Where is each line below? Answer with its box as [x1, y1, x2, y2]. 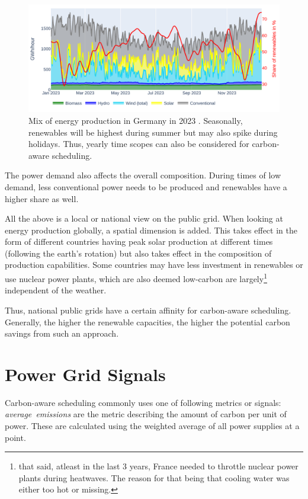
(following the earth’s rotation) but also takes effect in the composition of [5, 247, 272, 259]
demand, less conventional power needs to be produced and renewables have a [5, 180, 287, 193]
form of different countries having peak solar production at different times [5, 235, 273, 248]
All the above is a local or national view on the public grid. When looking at [5, 212, 283, 225]
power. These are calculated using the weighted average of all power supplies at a [5, 420, 300, 432]
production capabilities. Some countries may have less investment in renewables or [5, 258, 303, 271]
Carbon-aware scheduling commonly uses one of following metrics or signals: [5, 396, 281, 408]
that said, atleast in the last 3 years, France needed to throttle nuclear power [18, 460, 299, 472]
